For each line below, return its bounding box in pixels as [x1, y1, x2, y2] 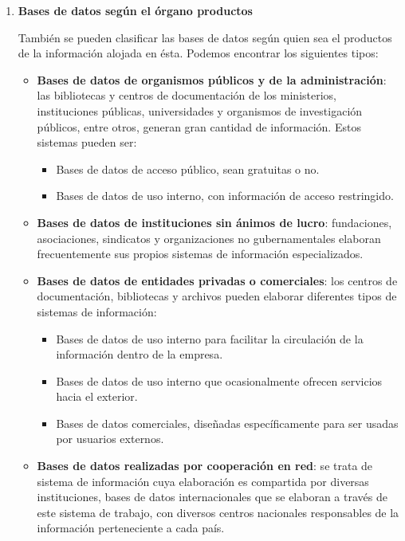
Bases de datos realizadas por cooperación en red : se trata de [37, 457, 373, 474]
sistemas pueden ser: [37, 134, 137, 151]
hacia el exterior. [56, 388, 138, 405]
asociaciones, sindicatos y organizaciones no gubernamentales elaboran [37, 229, 381, 246]
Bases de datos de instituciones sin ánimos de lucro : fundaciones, [37, 214, 392, 230]
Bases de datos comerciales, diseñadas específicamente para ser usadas [56, 414, 399, 431]
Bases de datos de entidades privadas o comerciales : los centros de [37, 272, 398, 288]
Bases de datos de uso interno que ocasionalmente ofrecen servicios [56, 372, 383, 389]
